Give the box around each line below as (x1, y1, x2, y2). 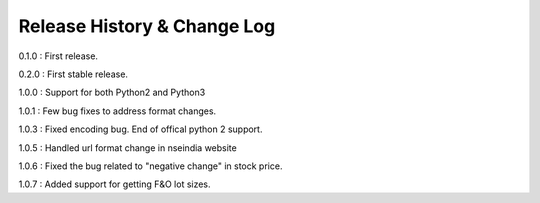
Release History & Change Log (18, 15, 276, 37)
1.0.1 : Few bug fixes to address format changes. (18, 105, 217, 117)
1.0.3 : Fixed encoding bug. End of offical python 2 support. (18, 123, 263, 135)
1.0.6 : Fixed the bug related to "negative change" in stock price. (18, 160, 283, 172)
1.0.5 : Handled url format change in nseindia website (18, 141, 237, 154)
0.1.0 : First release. (18, 50, 99, 62)
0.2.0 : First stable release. (18, 68, 129, 80)
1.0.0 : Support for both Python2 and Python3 (18, 86, 206, 99)
